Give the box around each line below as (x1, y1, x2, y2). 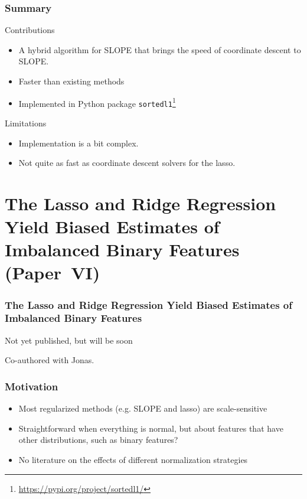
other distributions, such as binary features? (18, 433, 178, 446)
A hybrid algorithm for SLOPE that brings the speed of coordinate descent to (18, 43, 301, 56)
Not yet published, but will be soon (5, 334, 133, 346)
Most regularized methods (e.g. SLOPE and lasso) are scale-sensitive (18, 402, 267, 415)
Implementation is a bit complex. (18, 136, 139, 149)
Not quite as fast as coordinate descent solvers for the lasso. (18, 156, 236, 169)
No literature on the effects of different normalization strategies (18, 453, 248, 465)
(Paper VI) (5, 260, 100, 285)
